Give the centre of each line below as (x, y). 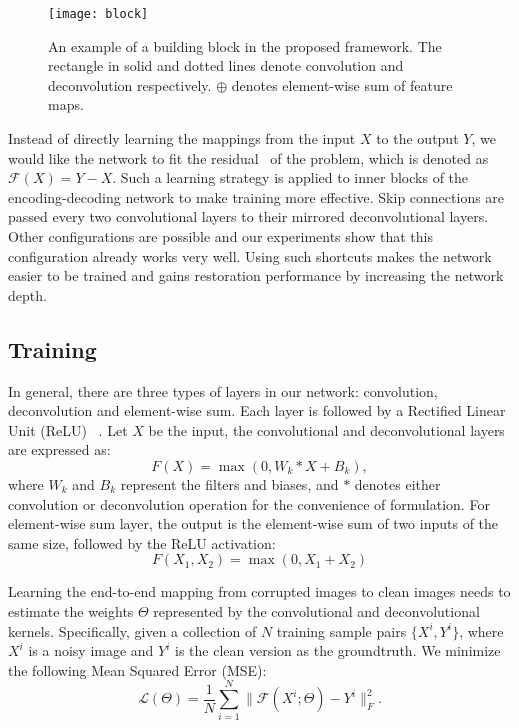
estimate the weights (71, 610)
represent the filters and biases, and (229, 483)
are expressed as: (59, 449)
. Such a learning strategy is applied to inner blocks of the (290, 177)
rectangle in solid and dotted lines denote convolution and (226, 65)
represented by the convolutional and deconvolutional (316, 610)
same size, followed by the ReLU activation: (142, 542)
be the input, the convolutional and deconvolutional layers (326, 429)
